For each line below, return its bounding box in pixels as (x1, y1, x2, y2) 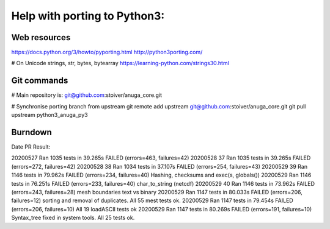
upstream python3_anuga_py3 (11, 111, 88, 119)
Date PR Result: (11, 143, 51, 150)
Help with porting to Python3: (11, 9, 165, 23)
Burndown (11, 127, 52, 137)
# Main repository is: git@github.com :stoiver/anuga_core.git (11, 91, 162, 99)
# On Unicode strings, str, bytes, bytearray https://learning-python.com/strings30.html (11, 60, 229, 67)
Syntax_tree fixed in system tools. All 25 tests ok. (11, 214, 135, 222)
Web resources (11, 32, 71, 43)
